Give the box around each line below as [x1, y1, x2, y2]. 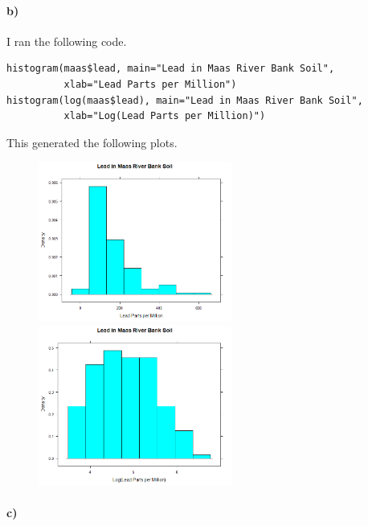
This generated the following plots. [6, 134, 178, 150]
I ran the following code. [6, 32, 127, 49]
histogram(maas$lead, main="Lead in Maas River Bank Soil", [6, 63, 335, 75]
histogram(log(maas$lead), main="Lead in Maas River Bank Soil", [6, 94, 363, 106]
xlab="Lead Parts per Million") [63, 78, 237, 90]
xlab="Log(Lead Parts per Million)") [63, 110, 266, 122]
